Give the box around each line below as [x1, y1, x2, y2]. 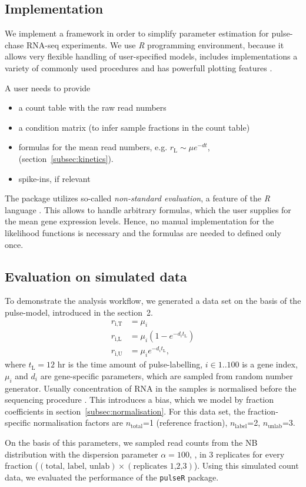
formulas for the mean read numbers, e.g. [18, 141, 168, 153]
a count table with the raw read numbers [18, 101, 167, 114]
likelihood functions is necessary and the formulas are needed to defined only [5, 226, 281, 238]
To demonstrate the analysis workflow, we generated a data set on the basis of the [5, 294, 301, 307]
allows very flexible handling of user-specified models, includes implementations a [5, 50, 298, 62]
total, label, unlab [45, 462, 110, 471]
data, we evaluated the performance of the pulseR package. [5, 471, 219, 483]
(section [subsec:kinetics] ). [18, 152, 114, 164]
